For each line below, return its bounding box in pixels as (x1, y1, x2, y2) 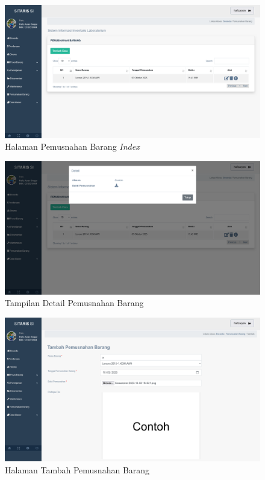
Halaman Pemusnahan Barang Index (5, 140, 140, 153)
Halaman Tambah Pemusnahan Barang (5, 463, 150, 476)
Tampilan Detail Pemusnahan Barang (5, 296, 144, 309)
